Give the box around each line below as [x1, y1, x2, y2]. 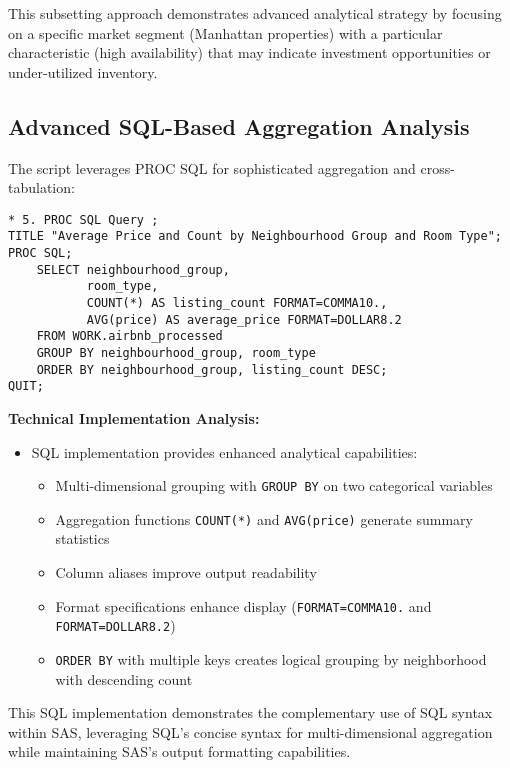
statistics [55, 528, 110, 549]
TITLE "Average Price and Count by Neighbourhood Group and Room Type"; [8, 229, 502, 244]
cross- [420, 157, 455, 178]
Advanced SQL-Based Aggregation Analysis [8, 110, 470, 141]
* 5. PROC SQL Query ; [8, 212, 159, 227]
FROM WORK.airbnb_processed [36, 329, 223, 344]
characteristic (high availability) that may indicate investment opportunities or [8, 42, 491, 63]
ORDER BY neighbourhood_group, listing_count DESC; [36, 362, 388, 377]
